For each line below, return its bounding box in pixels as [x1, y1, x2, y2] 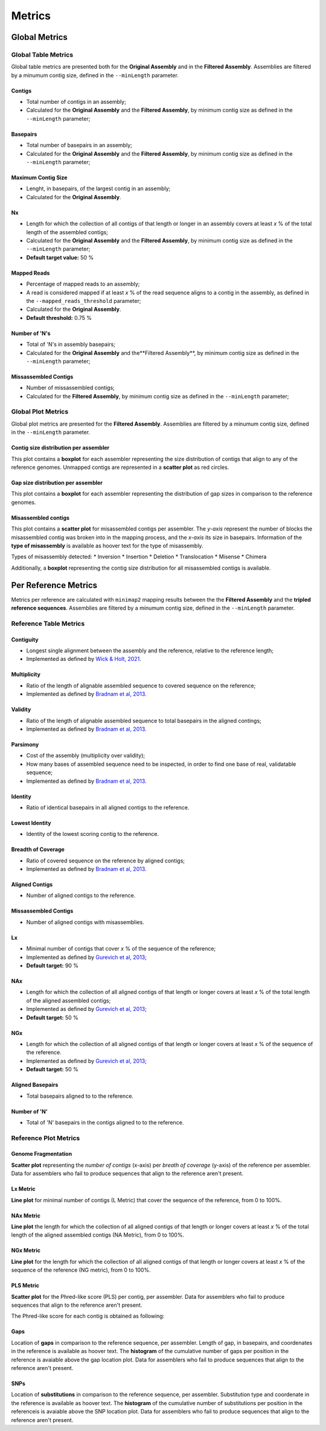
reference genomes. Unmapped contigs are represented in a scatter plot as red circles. [11, 464, 229, 471]
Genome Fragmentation [11, 1150, 72, 1158]
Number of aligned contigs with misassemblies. [26, 918, 144, 926]
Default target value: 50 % [26, 253, 94, 261]
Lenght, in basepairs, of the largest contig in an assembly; [26, 185, 171, 193]
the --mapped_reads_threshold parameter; [26, 297, 141, 304]
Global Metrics [11, 32, 68, 42]
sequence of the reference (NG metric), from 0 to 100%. [11, 1266, 151, 1273]
